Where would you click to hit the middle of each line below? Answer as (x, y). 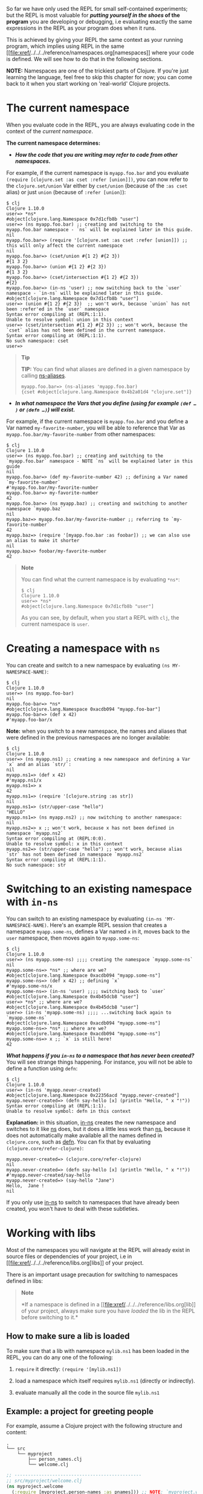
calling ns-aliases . (43, 375)
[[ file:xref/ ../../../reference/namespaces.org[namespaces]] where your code (100, 53)
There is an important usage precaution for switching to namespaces (92, 1274)
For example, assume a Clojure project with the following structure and (94, 1426)
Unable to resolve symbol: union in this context (70, 319)
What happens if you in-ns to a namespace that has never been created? (100, 1055)
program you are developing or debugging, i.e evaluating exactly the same (99, 21)
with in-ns (32, 902)
